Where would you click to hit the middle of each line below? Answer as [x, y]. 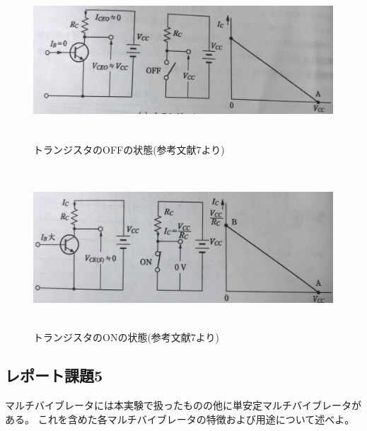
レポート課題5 [54, 375]
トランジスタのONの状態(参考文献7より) [127, 337]
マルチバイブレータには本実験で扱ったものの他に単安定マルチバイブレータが [183, 405]
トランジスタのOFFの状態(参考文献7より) [129, 150]
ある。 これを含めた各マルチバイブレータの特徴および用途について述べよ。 [180, 419]
